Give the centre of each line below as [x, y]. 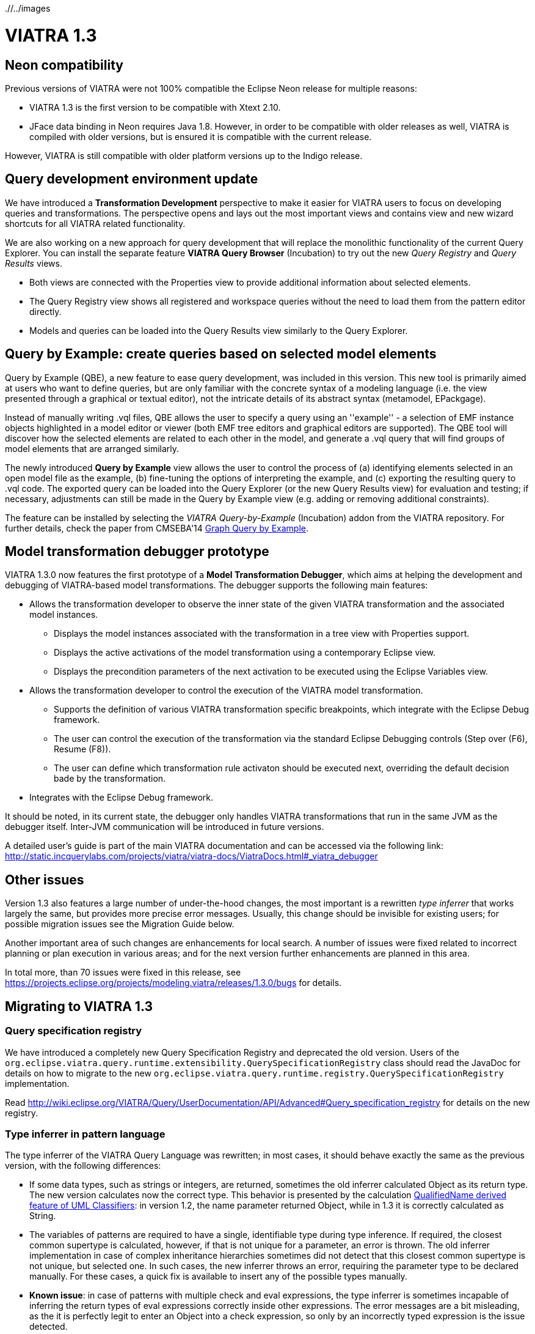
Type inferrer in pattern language [85, 1134]
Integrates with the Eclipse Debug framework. [122, 798]
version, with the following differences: [83, 1166]
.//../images [28, 8]
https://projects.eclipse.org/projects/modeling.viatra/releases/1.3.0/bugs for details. [173, 983]
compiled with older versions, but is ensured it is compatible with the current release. [201, 136]
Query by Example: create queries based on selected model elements [221, 354]
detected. [49, 1327]
